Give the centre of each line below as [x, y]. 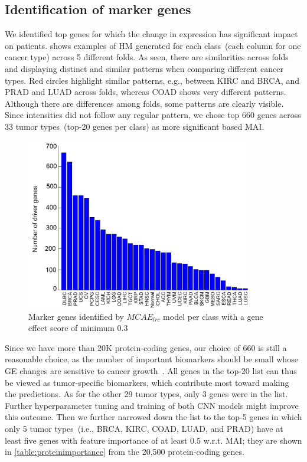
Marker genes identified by [76, 316]
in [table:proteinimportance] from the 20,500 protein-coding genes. [125, 452]
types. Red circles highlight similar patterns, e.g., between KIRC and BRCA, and [152, 80]
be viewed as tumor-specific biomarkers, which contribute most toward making [147, 382]
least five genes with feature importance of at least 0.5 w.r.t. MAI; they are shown [153, 440]
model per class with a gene [213, 316]
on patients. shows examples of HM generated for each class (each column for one [153, 45]
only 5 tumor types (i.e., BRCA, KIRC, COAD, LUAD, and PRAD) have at [144, 428]
